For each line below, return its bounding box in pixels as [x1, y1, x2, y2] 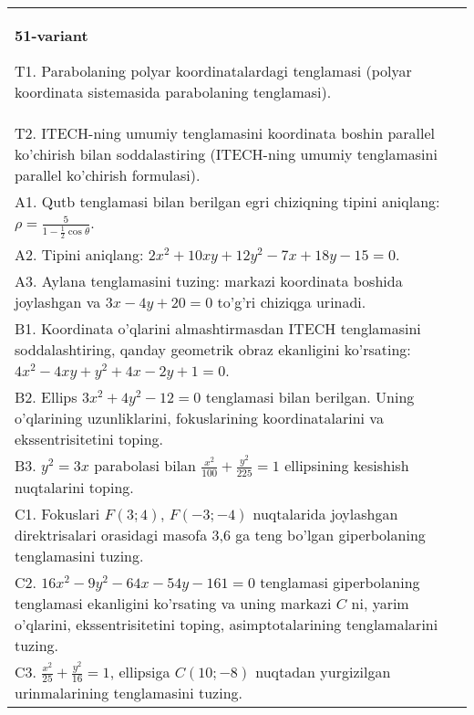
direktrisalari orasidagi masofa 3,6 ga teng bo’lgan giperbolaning [15, 523, 426, 545]
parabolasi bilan [94, 455, 197, 477]
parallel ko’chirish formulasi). [15, 164, 201, 185]
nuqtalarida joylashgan [252, 502, 398, 524]
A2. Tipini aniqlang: [15, 244, 144, 266]
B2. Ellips [15, 386, 77, 408]
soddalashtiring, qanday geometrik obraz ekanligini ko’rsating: [15, 339, 411, 361]
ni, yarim [351, 592, 409, 614]
